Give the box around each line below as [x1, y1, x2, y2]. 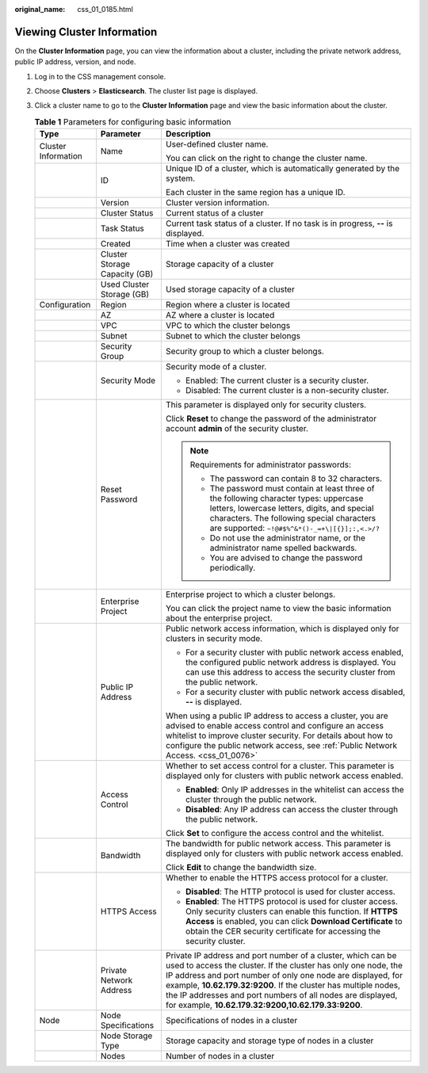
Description [165, 128, 212, 139]
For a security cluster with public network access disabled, [185, 686, 406, 697]
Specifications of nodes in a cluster [165, 1015, 298, 1026]
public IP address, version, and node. [14, 57, 136, 67]
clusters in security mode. [165, 633, 263, 644]
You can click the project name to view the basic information [165, 603, 392, 614]
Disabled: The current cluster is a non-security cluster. [185, 385, 389, 396]
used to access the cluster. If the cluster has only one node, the [165, 960, 403, 971]
